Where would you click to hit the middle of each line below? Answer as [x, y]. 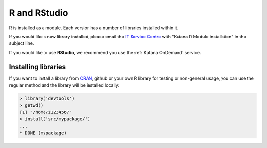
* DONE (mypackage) [43, 133]
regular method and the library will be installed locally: [64, 85]
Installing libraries [38, 67]
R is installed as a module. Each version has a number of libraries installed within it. [94, 28]
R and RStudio [39, 13]
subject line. [22, 43]
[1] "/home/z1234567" [46, 112]
